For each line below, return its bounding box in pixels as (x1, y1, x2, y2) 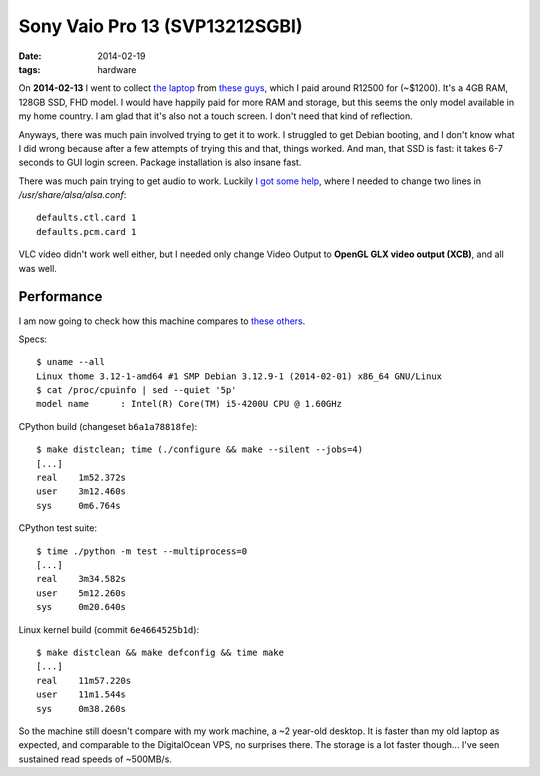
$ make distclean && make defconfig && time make (36, 646, 285, 658)
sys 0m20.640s (36, 601, 127, 613)
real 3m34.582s (36, 573, 127, 585)
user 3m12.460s (36, 486, 127, 497)
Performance (18, 288, 103, 305)
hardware (97, 63, 137, 75)
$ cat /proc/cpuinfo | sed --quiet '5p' (36, 385, 237, 396)
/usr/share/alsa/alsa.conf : (18, 189, 127, 201)
